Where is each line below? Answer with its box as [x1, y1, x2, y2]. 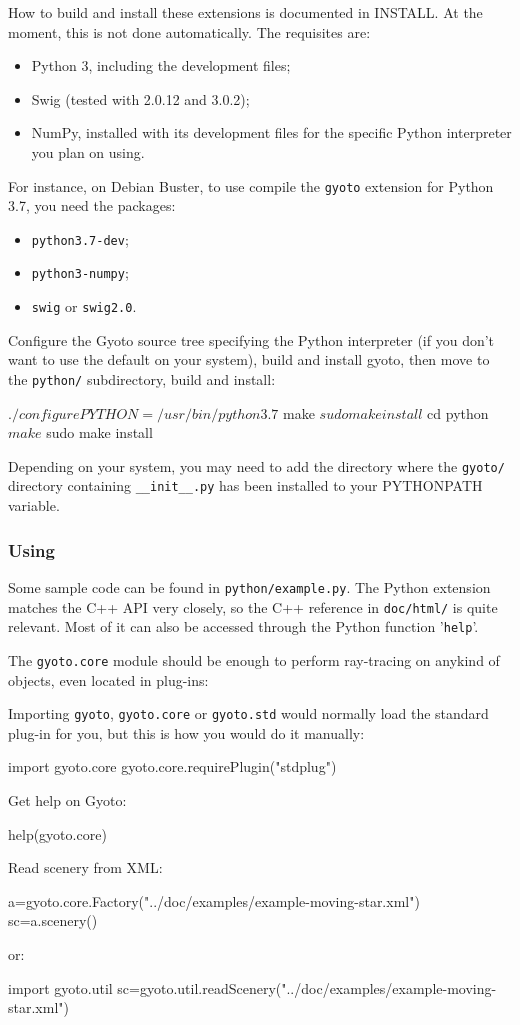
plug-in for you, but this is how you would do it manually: [8, 722, 365, 743]
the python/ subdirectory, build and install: [8, 368, 276, 389]
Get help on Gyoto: [8, 790, 127, 810]
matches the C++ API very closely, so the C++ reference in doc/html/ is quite [8, 596, 498, 617]
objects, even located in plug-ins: [8, 669, 209, 690]
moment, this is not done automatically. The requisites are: [8, 21, 371, 42]
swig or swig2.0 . [31, 296, 137, 317]
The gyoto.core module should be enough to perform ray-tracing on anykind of [8, 649, 500, 670]
